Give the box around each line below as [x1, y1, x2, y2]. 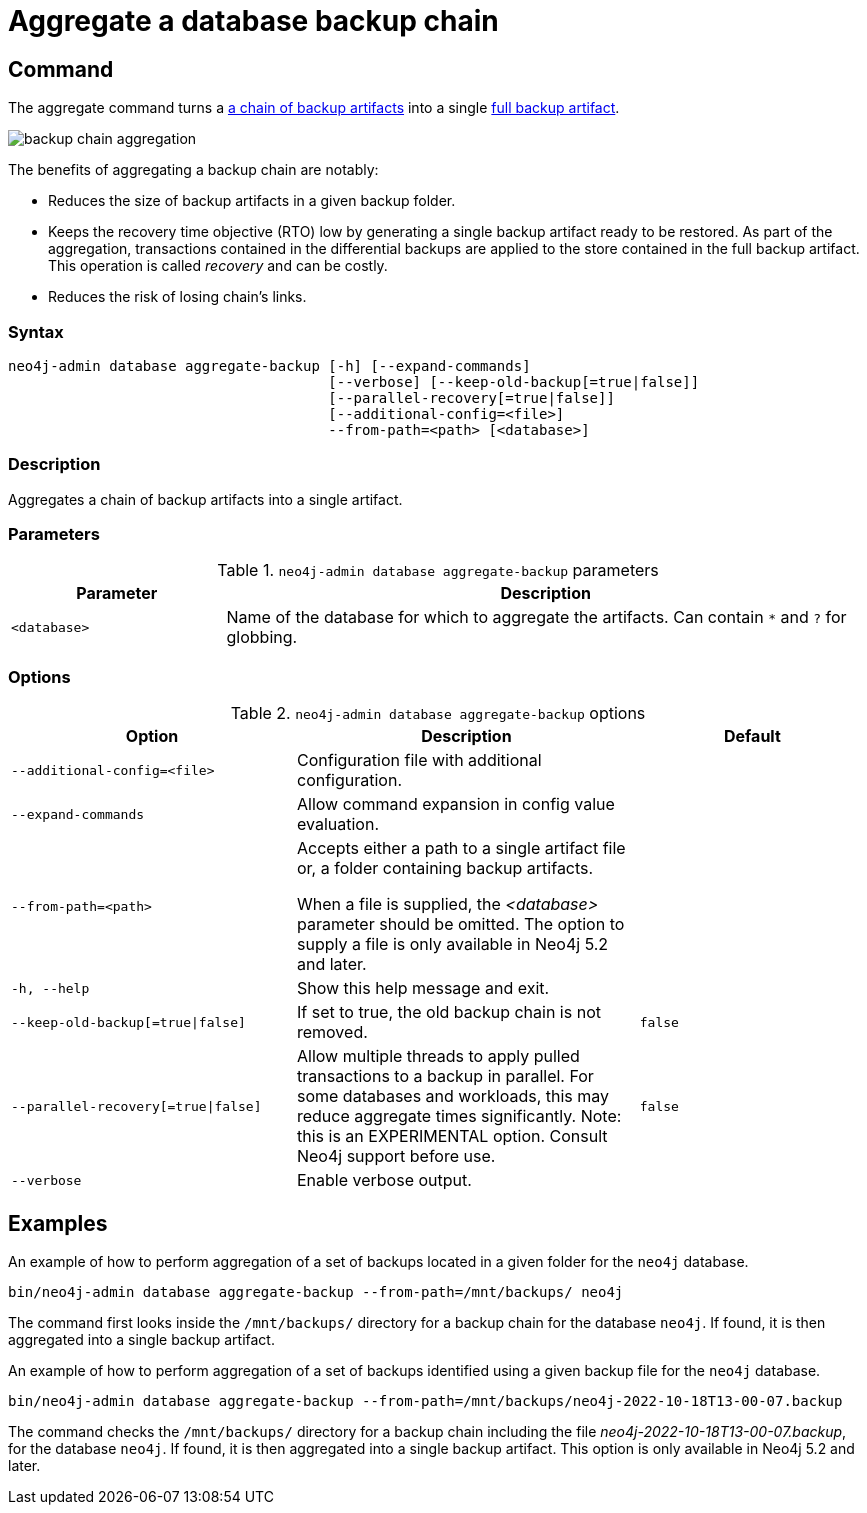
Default [723, 726, 781, 747]
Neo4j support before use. [296, 1146, 496, 1167]
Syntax [8, 321, 64, 342]
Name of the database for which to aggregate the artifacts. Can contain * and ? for [226, 607, 847, 628]
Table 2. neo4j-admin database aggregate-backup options [230, 703, 646, 724]
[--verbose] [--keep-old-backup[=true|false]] [328, 373, 700, 390]
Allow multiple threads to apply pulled [296, 1046, 580, 1067]
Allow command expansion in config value [296, 794, 615, 815]
